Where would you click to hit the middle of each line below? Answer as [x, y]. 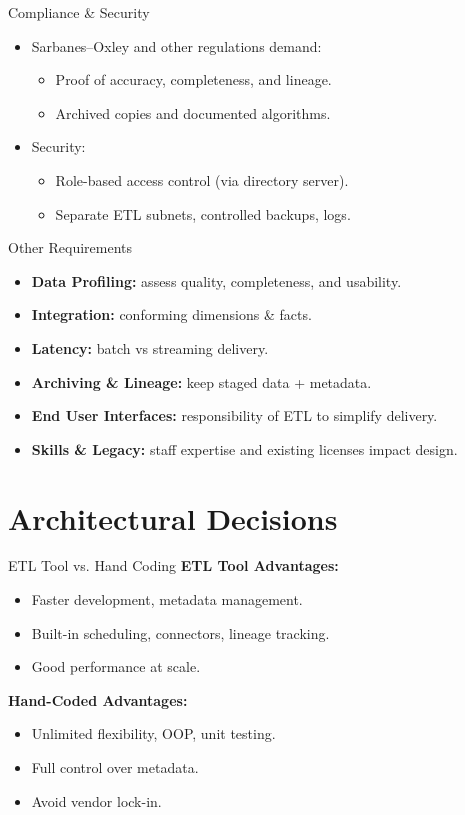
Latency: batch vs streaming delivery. [150, 347]
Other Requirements [70, 247]
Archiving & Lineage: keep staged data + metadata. [201, 381]
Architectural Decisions [173, 517]
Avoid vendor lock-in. [96, 800]
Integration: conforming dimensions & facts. [171, 314]
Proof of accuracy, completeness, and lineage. [193, 79]
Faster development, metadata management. [167, 599]
